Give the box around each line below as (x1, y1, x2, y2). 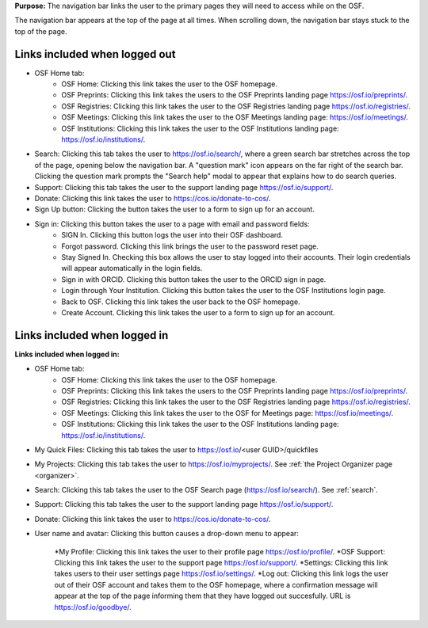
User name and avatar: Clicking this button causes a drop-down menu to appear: (34, 529, 299, 539)
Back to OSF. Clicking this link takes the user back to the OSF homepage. (61, 297, 300, 306)
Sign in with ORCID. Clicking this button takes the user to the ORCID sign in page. (61, 274, 327, 284)
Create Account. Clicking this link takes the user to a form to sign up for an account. (61, 307, 336, 317)
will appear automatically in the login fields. (61, 264, 203, 273)
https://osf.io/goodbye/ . (54, 602, 132, 611)
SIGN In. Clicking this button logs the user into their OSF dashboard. (61, 230, 283, 240)
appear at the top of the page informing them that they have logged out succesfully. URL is (54, 591, 351, 601)
